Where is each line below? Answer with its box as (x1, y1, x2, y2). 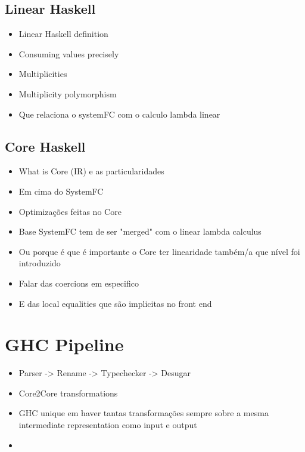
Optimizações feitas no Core (18, 205, 122, 217)
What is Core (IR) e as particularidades (18, 165, 164, 177)
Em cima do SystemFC (18, 185, 104, 197)
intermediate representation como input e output (18, 419, 197, 431)
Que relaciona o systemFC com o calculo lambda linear (18, 107, 220, 120)
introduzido (18, 257, 61, 269)
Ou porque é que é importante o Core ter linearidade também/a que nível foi (18, 245, 300, 257)
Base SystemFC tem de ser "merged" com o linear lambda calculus (18, 225, 262, 238)
